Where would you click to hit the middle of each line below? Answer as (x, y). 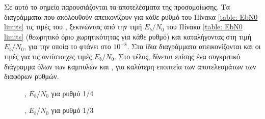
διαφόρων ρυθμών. (32, 76)
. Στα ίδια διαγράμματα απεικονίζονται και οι (194, 46)
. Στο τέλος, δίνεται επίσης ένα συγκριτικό (177, 56)
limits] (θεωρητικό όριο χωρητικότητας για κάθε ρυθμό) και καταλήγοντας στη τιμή (128, 36)
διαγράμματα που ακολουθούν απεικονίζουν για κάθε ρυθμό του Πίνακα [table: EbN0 (131, 16)
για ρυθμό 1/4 (72, 93)
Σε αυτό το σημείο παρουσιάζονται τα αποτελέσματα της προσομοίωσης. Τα (117, 7)
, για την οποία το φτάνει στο (68, 46)
